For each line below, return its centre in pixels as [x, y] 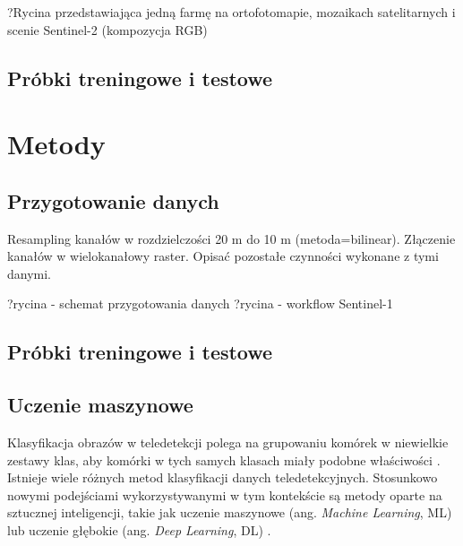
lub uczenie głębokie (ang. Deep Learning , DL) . [139, 529]
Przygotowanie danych [113, 200]
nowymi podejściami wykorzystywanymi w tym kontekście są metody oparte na [225, 494]
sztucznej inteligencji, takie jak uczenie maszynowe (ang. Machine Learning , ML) [230, 512]
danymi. [30, 273]
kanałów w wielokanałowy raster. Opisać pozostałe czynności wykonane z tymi [223, 256]
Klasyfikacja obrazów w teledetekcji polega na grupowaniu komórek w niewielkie [228, 442]
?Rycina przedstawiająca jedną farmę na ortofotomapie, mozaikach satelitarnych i [231, 12]
